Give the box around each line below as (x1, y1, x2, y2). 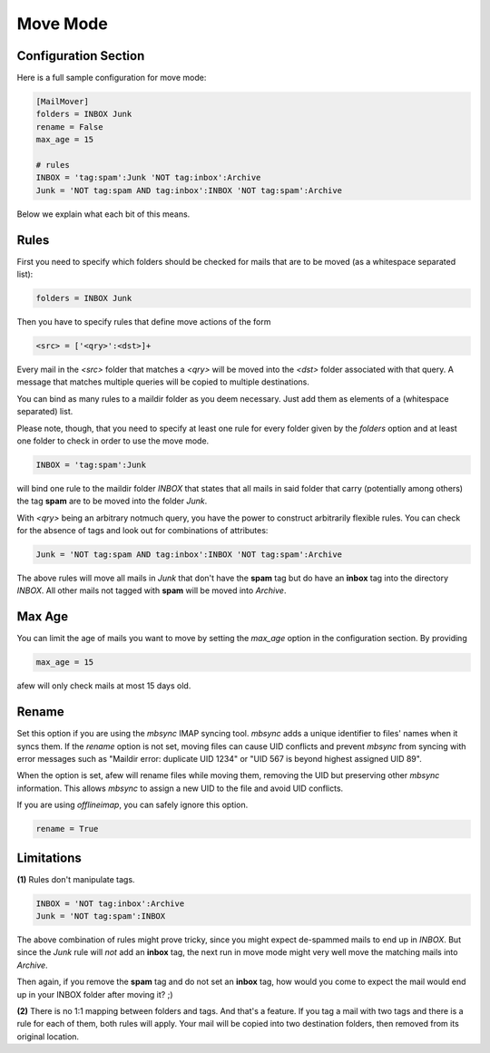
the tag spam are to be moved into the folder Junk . (16, 495, 208, 507)
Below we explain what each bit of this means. (16, 209, 191, 219)
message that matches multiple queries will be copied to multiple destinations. (16, 376, 310, 387)
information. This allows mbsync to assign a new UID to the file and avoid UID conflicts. (16, 783, 344, 794)
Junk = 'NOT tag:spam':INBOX (35, 912, 166, 921)
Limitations (16, 850, 82, 865)
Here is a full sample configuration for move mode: (16, 73, 207, 83)
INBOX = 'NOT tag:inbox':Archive (35, 898, 185, 909)
